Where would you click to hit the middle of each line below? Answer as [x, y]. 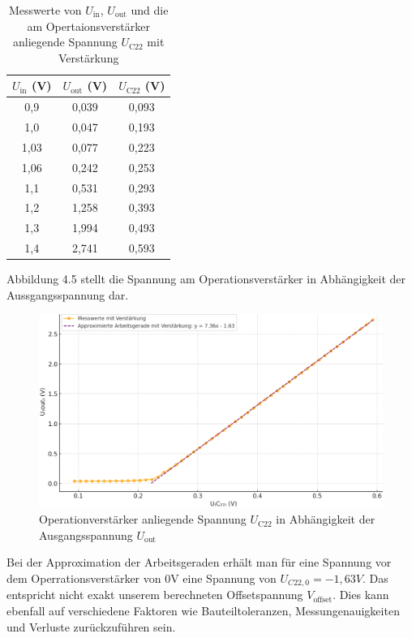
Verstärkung [88, 57]
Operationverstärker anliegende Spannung [143, 519]
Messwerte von [45, 10]
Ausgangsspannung [86, 535]
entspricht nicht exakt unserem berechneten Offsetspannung [155, 595]
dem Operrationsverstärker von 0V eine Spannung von [142, 578]
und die [150, 10]
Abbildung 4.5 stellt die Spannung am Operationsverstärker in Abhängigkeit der [206, 279]
